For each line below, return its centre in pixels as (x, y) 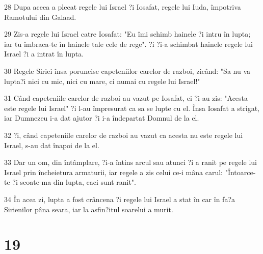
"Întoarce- (240, 172)
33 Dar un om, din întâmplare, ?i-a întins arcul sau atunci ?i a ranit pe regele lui (131, 162)
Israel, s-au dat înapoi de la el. (52, 145)
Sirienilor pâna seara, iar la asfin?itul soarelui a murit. (89, 209)
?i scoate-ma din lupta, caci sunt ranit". (74, 182)
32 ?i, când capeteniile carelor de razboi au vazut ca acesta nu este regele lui (124, 135)
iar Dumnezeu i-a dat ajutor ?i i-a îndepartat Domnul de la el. (102, 118)
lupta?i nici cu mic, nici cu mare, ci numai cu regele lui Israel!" (102, 81)
